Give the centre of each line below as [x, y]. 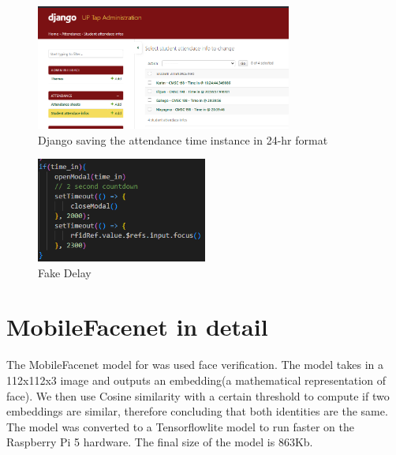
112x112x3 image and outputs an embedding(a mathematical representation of [196, 380]
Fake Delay [65, 272]
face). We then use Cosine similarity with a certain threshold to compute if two [198, 395]
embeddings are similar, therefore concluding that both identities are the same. [197, 411]
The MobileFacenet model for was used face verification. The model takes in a [195, 365]
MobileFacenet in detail [137, 327]
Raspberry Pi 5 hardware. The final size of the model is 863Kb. [160, 442]
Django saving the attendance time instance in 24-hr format [183, 139]
